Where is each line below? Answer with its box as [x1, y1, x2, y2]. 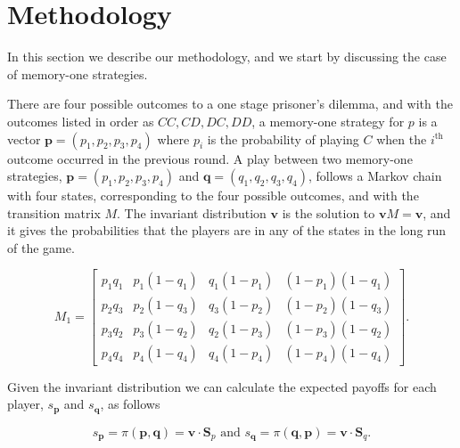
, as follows [100, 395, 160, 413]
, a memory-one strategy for [251, 111, 405, 130]
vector [7, 129, 41, 148]
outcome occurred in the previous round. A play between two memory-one [7, 149, 413, 167]
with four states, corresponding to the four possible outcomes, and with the [7, 186, 419, 205]
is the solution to [282, 203, 375, 222]
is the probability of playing [207, 129, 359, 148]
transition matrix [7, 203, 101, 222]
